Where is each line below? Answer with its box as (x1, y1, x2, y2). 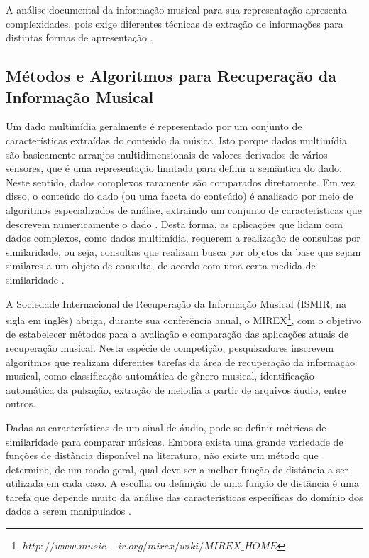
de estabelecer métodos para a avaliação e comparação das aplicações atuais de (6, 326, 349, 341)
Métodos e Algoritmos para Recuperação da (6, 65, 337, 87)
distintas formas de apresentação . (6, 30, 153, 45)
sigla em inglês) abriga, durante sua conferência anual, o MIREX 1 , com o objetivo (6, 311, 362, 327)
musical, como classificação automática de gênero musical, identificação (6, 368, 314, 383)
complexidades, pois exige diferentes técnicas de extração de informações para (6, 16, 343, 31)
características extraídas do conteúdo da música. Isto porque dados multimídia (6, 132, 347, 147)
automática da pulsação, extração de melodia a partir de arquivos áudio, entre (6, 382, 346, 397)
